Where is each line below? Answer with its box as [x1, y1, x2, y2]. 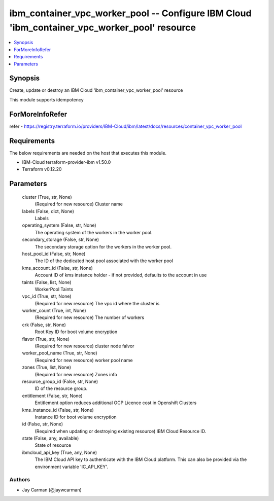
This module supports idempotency [9, 96, 84, 102]
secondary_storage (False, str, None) [22, 236, 99, 243]
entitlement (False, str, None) [22, 392, 83, 399]
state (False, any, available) [22, 435, 79, 441]
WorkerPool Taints [35, 286, 74, 292]
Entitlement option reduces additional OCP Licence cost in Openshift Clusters [35, 400, 197, 406]
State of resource [35, 442, 72, 448]
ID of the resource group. [35, 385, 88, 391]
